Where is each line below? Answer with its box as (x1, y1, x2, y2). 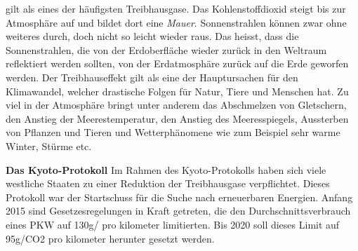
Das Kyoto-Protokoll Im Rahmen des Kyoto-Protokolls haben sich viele (6, 162, 326, 177)
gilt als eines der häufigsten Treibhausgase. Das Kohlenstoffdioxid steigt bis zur (6, 1, 346, 15)
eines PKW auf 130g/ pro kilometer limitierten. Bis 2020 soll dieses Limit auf (6, 217, 340, 231)
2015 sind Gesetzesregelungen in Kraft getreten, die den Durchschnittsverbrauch (6, 203, 351, 218)
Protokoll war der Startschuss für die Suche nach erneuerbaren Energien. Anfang (6, 189, 353, 204)
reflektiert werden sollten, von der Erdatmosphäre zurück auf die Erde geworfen (6, 56, 349, 71)
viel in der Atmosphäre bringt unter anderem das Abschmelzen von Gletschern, (6, 97, 347, 112)
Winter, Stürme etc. (6, 138, 92, 153)
